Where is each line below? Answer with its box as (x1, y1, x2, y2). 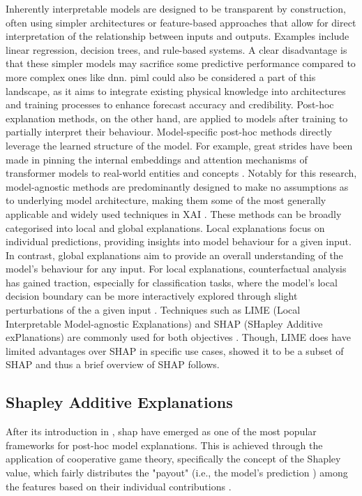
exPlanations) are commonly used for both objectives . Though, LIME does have (6, 330, 351, 344)
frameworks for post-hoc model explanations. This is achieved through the (6, 437, 323, 452)
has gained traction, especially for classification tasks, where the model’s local (6, 275, 338, 289)
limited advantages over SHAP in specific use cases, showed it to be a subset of (6, 343, 344, 358)
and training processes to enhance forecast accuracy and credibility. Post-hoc (6, 97, 334, 112)
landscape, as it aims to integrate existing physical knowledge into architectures (6, 83, 346, 98)
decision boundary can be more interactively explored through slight (6, 289, 298, 303)
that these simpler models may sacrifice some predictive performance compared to (6, 56, 356, 71)
